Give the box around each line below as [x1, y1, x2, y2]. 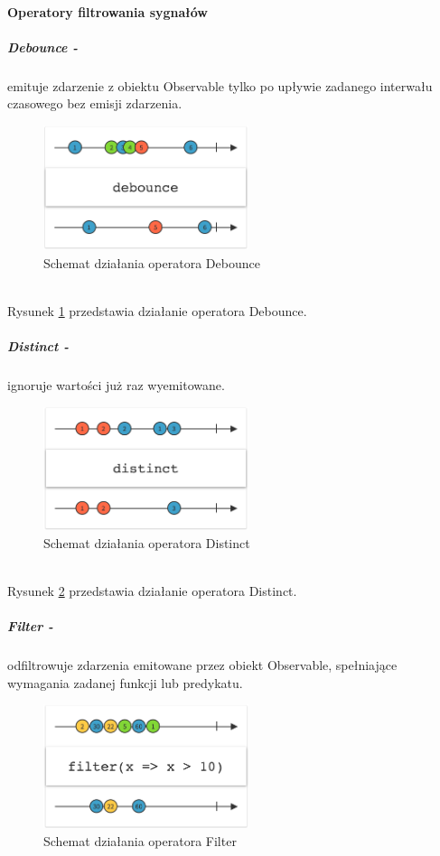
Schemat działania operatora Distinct [43, 533, 250, 552]
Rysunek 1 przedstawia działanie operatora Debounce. [7, 301, 307, 320]
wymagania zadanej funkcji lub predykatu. [7, 673, 243, 692]
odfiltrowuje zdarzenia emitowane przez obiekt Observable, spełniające [7, 656, 398, 675]
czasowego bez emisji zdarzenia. [7, 94, 183, 113]
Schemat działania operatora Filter [43, 831, 237, 850]
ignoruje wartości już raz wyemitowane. [7, 376, 225, 395]
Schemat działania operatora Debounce [43, 253, 260, 272]
